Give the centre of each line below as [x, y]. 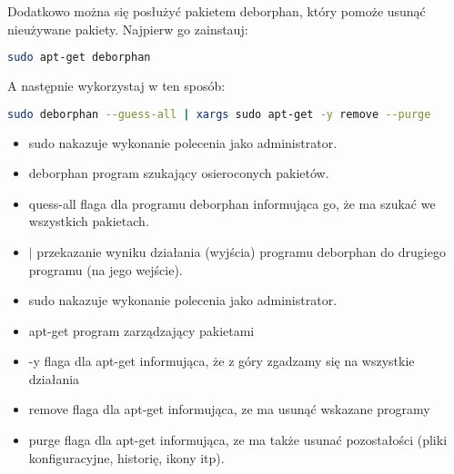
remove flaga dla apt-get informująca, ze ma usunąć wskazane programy [229, 409]
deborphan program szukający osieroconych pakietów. [179, 173]
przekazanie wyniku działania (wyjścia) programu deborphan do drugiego [241, 251]
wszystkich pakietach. [89, 221]
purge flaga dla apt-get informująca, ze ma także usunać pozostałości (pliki [238, 440]
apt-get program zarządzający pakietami [141, 330]
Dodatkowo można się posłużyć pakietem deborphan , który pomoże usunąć [217, 11]
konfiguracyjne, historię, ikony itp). [126, 457]
